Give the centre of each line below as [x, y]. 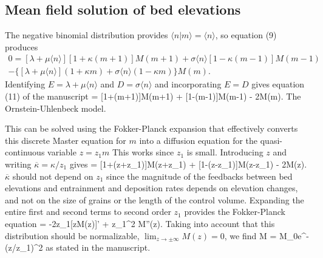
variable [62, 152]
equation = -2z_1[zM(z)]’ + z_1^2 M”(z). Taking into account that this [140, 223]
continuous [25, 152]
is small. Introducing [225, 152]
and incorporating [188, 84]
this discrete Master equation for [66, 140]
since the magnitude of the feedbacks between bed [199, 176]
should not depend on [53, 176]
